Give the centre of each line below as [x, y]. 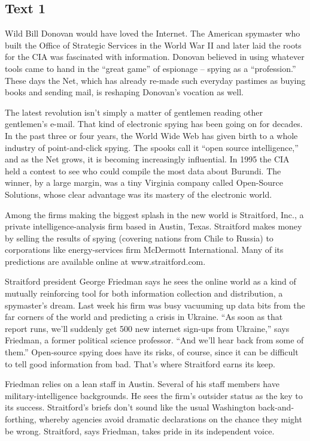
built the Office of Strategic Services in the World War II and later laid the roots [153, 45]
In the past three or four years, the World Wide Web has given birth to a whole [151, 135]
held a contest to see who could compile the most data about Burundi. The [143, 170]
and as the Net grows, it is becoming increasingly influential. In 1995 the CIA [147, 159]
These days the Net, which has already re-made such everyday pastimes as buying [155, 80]
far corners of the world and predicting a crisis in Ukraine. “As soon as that [144, 317]
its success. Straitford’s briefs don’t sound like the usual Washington [130, 407]
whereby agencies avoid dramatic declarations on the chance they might [171, 419]
